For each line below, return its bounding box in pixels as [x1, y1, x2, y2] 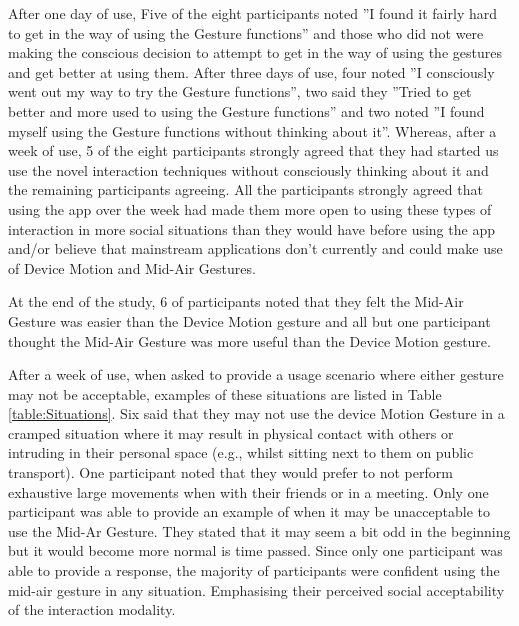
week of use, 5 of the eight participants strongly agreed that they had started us [8, 140, 499, 161]
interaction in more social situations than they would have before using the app [8, 218, 495, 239]
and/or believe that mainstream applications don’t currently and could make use [8, 238, 503, 259]
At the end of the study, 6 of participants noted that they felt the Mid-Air [8, 291, 464, 312]
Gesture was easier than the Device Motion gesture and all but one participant [8, 310, 491, 331]
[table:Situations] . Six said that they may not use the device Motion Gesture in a [8, 403, 505, 424]
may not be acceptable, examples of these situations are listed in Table [8, 383, 442, 404]
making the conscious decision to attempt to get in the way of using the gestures [8, 42, 502, 63]
